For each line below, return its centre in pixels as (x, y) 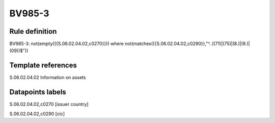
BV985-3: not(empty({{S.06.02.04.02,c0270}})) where (67, 44)
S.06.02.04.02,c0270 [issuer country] (49, 104)
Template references (43, 66)
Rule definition (33, 31)
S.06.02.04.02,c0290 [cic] (37, 114)
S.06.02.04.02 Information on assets (48, 78)
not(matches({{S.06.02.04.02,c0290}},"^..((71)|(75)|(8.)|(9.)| (187, 44)
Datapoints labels (38, 92)
